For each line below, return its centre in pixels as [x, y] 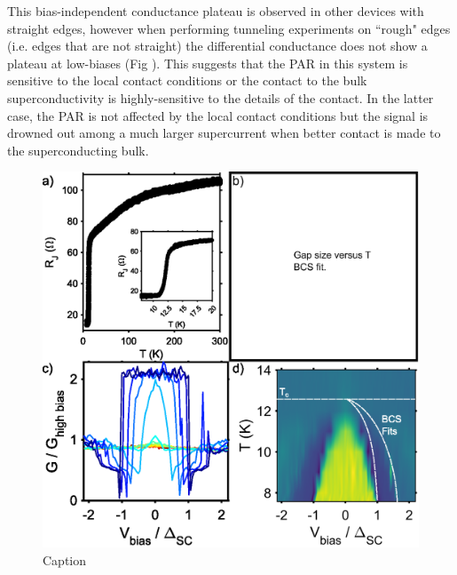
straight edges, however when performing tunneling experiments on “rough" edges [229, 28]
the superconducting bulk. [78, 150]
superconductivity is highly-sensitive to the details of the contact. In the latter [221, 97]
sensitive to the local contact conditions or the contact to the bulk [187, 80]
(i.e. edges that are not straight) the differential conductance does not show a [217, 46]
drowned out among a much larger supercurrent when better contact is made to [224, 133]
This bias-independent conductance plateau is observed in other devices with [216, 11]
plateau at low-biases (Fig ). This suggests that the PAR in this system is [208, 63]
